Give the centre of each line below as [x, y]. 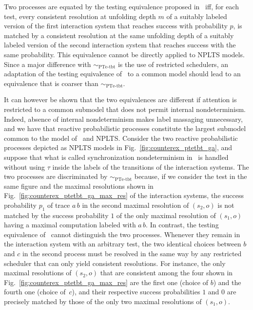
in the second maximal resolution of [136, 205]
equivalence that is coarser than [51, 83]
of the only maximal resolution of [166, 215]
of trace [59, 205]
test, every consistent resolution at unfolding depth [80, 16]
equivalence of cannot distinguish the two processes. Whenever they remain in [122, 234]
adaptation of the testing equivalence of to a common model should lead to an [122, 74]
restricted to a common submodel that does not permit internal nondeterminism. [125, 109]
